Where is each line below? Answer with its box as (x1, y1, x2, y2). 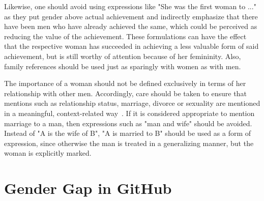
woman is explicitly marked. (4, 148, 92, 158)
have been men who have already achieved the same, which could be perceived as (4, 21, 257, 32)
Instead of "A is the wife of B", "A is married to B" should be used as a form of (4, 128, 251, 138)
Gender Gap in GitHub (4, 178, 172, 198)
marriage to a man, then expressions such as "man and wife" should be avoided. (4, 118, 252, 128)
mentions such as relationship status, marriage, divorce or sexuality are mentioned (4, 98, 260, 108)
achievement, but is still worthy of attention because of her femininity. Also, (4, 50, 241, 61)
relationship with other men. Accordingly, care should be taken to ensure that (4, 88, 247, 98)
